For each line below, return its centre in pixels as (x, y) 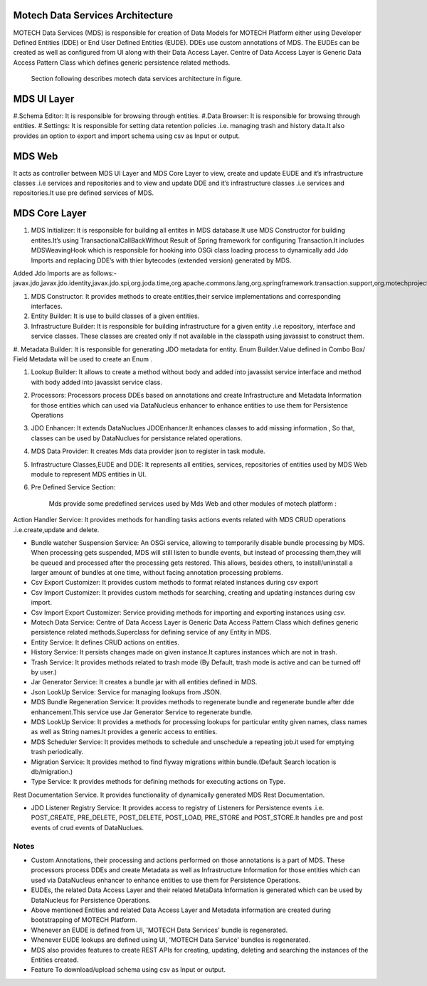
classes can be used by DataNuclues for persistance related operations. (137, 438)
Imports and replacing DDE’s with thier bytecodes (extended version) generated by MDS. (161, 260)
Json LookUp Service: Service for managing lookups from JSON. (126, 692)
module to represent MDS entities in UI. (89, 474)
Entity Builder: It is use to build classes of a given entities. (115, 316)
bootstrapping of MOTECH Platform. (84, 920)
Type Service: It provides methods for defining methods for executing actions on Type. (158, 782)
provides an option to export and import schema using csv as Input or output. (127, 136)
